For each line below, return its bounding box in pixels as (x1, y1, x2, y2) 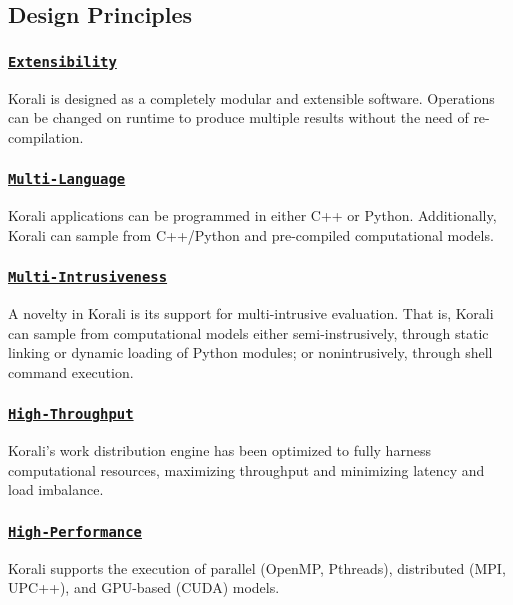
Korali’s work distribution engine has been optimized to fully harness (8, 440, 431, 461)
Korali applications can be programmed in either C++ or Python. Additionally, (8, 205, 497, 226)
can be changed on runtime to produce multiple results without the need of (8, 107, 469, 128)
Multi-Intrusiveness (8, 269, 168, 286)
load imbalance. (8, 479, 104, 500)
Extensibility (8, 53, 117, 70)
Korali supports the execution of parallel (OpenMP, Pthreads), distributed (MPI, (8, 557, 506, 578)
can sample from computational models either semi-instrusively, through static (8, 322, 489, 343)
